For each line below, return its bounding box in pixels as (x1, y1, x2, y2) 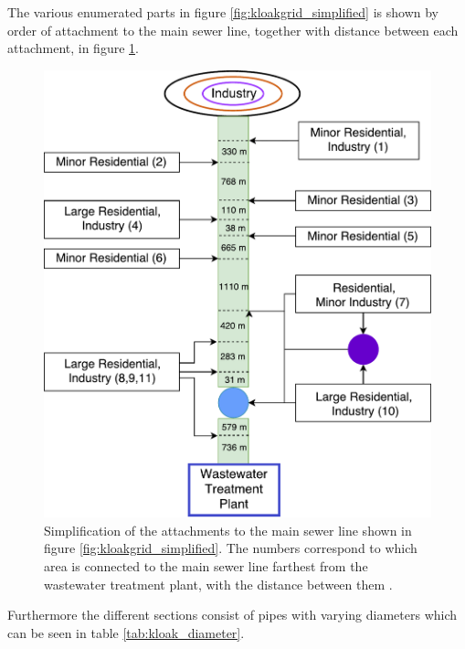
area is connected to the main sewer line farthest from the (44, 557, 368, 576)
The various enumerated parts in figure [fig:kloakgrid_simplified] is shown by (7, 3, 439, 21)
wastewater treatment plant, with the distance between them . (44, 574, 393, 593)
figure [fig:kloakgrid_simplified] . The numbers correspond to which (44, 538, 417, 558)
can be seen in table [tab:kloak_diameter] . (7, 622, 245, 642)
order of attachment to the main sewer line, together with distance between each (7, 20, 459, 39)
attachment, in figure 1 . (7, 38, 139, 58)
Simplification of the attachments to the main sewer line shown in (44, 520, 412, 539)
